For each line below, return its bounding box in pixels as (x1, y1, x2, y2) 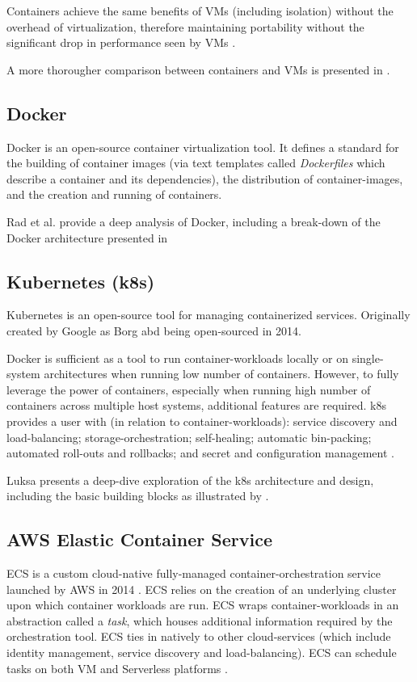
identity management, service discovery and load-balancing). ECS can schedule (6, 644, 397, 661)
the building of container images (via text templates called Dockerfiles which (6, 154, 385, 171)
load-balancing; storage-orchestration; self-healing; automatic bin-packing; (6, 428, 372, 445)
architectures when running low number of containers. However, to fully (44, 365, 399, 382)
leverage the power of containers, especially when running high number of (6, 381, 371, 398)
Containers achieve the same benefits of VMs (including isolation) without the (6, 2, 394, 19)
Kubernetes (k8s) (6, 268, 155, 293)
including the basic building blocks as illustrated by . (6, 487, 269, 504)
